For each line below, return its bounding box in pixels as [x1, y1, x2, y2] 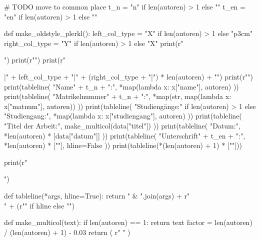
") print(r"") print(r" [4, 54, 66, 65]
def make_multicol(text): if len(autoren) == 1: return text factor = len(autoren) [4, 217, 252, 227]
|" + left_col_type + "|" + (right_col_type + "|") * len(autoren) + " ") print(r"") [4, 71, 253, 81]
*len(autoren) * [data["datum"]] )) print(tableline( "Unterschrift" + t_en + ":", [4, 130, 245, 140]
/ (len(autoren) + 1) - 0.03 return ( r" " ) [4, 226, 130, 237]
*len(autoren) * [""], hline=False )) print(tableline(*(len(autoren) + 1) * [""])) [4, 140, 242, 150]
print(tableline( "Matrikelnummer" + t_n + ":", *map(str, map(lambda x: [4, 91, 231, 101]
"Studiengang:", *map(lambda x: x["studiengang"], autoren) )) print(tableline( [4, 110, 242, 121]
